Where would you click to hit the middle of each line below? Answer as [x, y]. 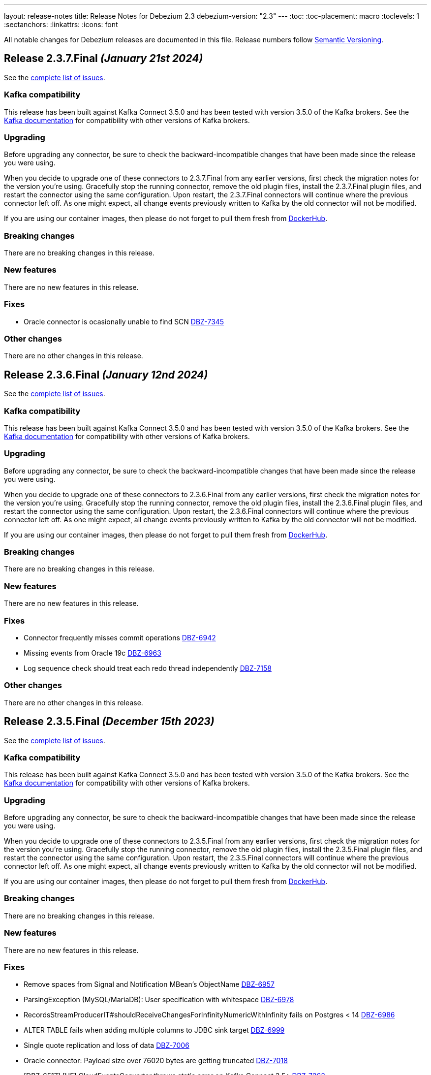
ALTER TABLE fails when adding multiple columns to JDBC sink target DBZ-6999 [154, 1030]
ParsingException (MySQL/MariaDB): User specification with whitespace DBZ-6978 [159, 1000]
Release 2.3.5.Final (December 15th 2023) [109, 722]
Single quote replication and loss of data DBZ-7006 [107, 1045]
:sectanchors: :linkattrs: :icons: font [61, 24]
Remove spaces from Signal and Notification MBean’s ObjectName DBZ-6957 [149, 984]
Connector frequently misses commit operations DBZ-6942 [120, 637]
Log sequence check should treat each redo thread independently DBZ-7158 [148, 668]
